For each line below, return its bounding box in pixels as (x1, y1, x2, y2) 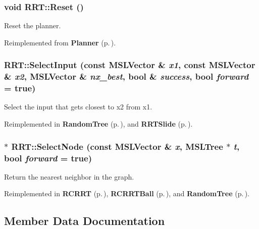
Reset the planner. (4, 20, 61, 31)
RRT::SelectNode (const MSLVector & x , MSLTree (11, 140, 223, 152)
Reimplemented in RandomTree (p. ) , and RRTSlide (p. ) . (4, 119, 193, 129)
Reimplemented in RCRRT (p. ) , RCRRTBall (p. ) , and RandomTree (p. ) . (4, 188, 249, 199)
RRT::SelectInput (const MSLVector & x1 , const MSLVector (4, 59, 255, 71)
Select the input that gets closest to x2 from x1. (4, 101, 152, 112)
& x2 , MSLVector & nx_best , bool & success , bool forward (4, 70, 249, 83)
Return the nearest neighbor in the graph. (4, 171, 134, 182)
